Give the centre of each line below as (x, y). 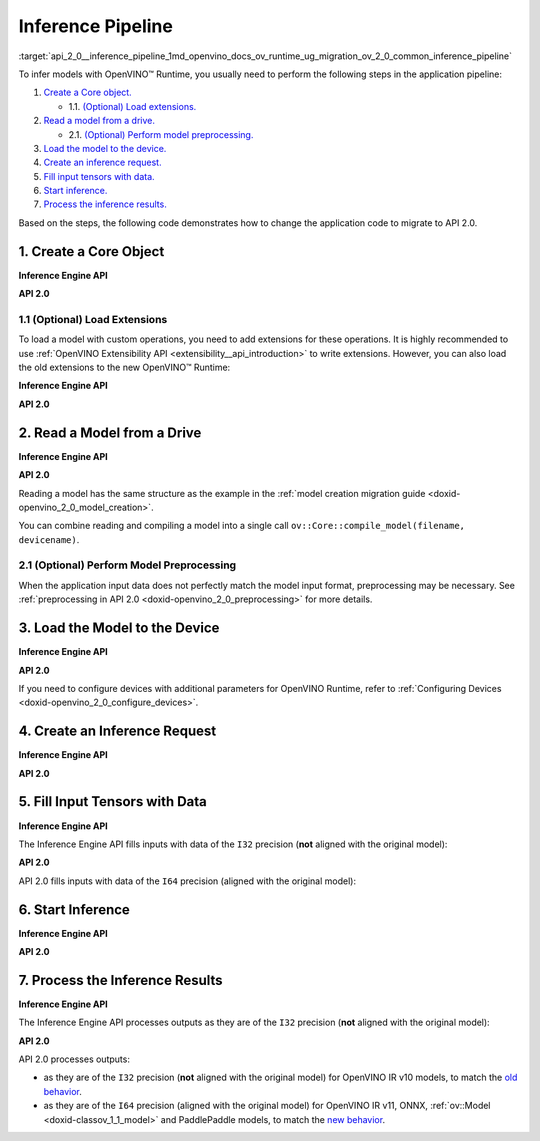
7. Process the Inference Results (121, 980)
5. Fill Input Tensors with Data (112, 801)
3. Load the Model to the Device (119, 628)
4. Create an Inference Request (117, 731)
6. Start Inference (74, 909)
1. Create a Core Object (91, 251)
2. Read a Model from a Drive (110, 432)
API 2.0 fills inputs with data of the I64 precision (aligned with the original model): (187, 881)
